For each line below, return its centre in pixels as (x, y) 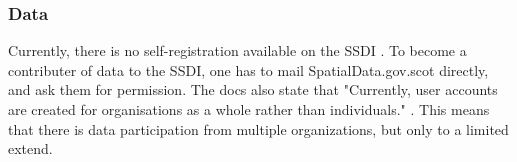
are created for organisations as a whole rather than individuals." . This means (249, 109)
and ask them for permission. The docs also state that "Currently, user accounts (253, 89)
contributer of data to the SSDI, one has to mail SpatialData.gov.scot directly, (248, 69)
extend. (30, 148)
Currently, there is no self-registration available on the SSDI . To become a (237, 50)
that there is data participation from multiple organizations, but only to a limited (258, 128)
